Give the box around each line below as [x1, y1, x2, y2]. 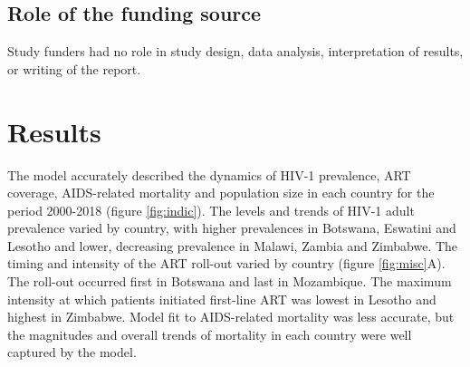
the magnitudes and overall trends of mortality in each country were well [7, 324, 412, 343]
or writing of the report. [7, 59, 141, 78]
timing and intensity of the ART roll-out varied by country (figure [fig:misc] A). [7, 254, 446, 273]
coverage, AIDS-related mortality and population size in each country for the [7, 183, 435, 202]
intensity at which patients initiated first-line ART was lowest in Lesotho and [7, 289, 436, 308]
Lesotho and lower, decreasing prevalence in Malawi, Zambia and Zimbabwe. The [7, 236, 458, 255]
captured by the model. [7, 343, 137, 362]
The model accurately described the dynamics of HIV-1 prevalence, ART [7, 165, 411, 184]
